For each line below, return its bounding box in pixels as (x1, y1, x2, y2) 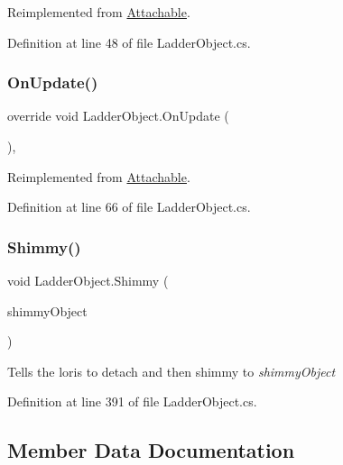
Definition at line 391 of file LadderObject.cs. (7, 392, 257, 411)
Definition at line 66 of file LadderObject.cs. (7, 197, 251, 216)
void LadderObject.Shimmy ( (7, 271, 169, 289)
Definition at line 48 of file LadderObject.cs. (7, 32, 251, 51)
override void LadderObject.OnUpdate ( (7, 106, 229, 125)
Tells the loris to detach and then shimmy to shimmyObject (7, 361, 336, 380)
